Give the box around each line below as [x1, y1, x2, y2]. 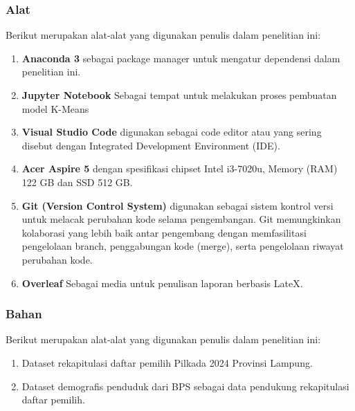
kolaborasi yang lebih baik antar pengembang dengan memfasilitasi [21, 225, 307, 239]
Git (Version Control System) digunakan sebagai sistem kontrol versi [21, 198, 334, 212]
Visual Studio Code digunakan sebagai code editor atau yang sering [21, 125, 322, 139]
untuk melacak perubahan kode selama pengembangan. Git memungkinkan [21, 212, 341, 226]
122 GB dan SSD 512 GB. [21, 174, 133, 189]
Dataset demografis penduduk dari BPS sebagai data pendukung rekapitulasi [21, 378, 349, 393]
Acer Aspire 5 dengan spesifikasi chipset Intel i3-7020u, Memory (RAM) [21, 161, 338, 176]
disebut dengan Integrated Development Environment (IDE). [21, 138, 280, 152]
